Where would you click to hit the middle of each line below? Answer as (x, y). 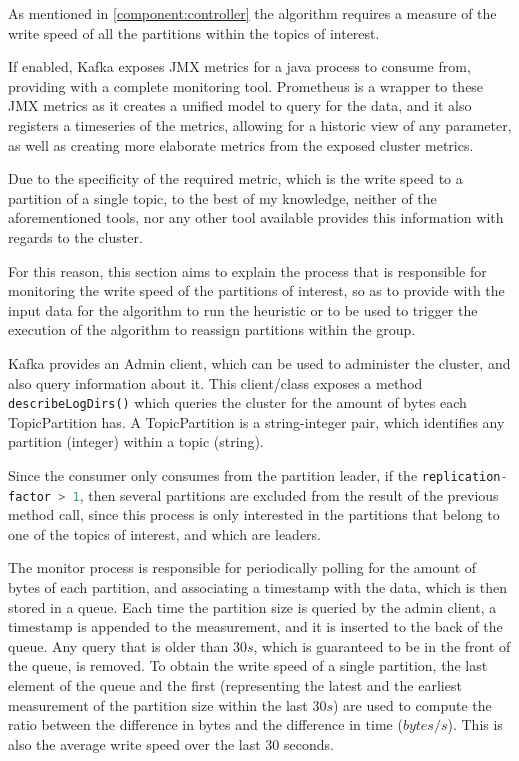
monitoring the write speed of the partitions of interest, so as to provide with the (256, 290)
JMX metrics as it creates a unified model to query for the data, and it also (240, 105)
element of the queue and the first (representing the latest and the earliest (235, 685)
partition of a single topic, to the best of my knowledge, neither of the (222, 197)
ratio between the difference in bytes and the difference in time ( (205, 724)
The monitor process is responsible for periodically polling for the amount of (242, 567)
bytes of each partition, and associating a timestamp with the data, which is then (257, 587)
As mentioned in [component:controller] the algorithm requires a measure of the (252, 13)
